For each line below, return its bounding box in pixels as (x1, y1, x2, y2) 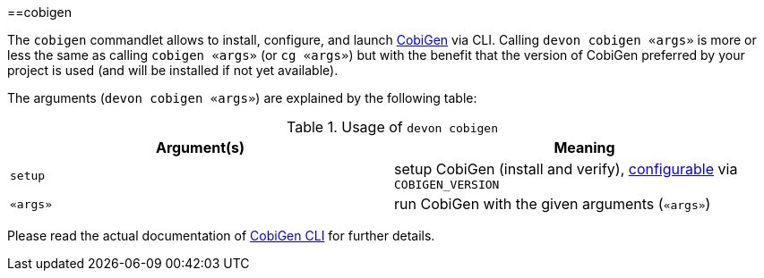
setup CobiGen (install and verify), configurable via (394, 160, 738, 178)
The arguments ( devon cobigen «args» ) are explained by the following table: (7, 90, 477, 105)
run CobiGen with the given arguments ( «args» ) (394, 195, 711, 213)
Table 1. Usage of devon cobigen (287, 118, 498, 136)
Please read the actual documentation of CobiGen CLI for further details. (7, 228, 435, 243)
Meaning (554, 139, 615, 156)
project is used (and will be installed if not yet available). (7, 63, 339, 78)
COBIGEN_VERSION (394, 178, 500, 191)
